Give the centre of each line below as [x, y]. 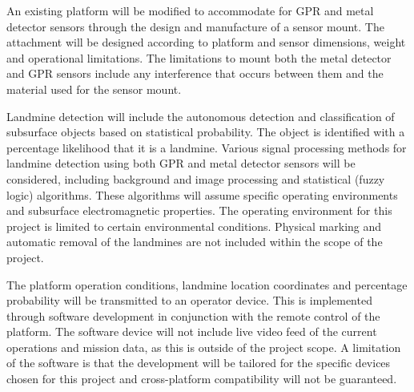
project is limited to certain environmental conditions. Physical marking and [194, 226]
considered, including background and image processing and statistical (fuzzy [196, 178]
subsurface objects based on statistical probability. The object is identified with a [206, 132]
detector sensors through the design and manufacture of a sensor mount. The [195, 26]
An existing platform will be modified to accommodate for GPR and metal [190, 10]
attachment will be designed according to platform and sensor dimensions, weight [206, 42]
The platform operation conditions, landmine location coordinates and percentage [207, 284]
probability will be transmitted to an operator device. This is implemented [189, 300]
